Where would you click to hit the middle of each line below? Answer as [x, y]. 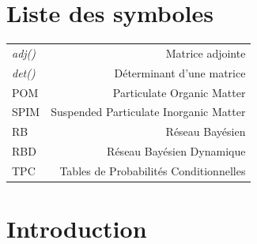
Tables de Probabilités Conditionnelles [153, 170]
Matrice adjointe [206, 53]
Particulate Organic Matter [179, 92]
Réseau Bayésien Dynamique [176, 151]
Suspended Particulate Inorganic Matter [148, 112]
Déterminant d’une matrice [180, 72]
